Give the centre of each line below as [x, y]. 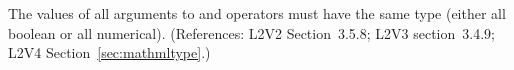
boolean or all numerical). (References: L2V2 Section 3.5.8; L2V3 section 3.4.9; [251, 32]
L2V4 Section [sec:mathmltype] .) [109, 52]
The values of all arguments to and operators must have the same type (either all [257, 13]
